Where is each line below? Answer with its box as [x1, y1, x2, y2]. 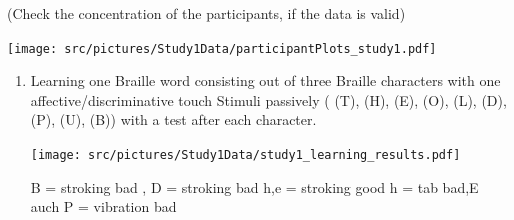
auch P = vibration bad [30, 196, 177, 217]
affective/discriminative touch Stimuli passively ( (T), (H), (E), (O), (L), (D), [30, 89, 507, 110]
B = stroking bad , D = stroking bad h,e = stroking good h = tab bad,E [30, 176, 479, 197]
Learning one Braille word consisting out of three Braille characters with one [30, 70, 501, 91]
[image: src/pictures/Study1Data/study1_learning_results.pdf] [30, 148, 461, 163]
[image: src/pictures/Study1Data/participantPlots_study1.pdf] [7, 41, 437, 56]
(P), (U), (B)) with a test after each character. [30, 109, 317, 130]
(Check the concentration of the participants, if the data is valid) [7, 3, 406, 23]
